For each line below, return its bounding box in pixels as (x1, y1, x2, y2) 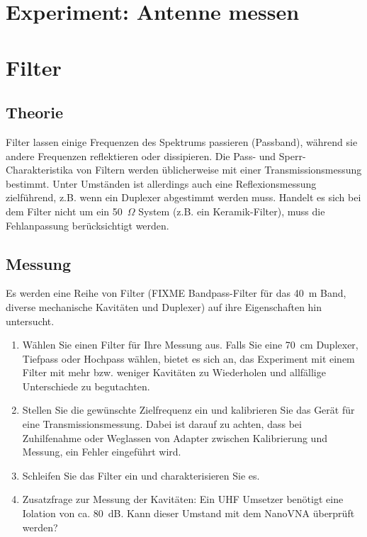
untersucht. (6, 313, 55, 328)
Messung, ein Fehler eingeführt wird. (22, 444, 181, 459)
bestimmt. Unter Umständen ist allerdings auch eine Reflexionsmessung (6, 176, 317, 191)
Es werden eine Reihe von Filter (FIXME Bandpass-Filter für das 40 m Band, (6, 286, 346, 300)
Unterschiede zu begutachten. (22, 378, 150, 393)
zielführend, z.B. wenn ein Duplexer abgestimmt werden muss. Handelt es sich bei (6, 190, 361, 205)
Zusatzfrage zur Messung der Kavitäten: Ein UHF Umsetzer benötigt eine (22, 492, 344, 507)
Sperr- (278, 148, 306, 163)
